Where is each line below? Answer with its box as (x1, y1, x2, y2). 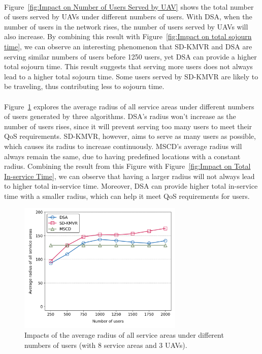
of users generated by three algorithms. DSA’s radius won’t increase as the (4, 111, 236, 122)
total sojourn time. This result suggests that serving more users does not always (4, 61, 253, 72)
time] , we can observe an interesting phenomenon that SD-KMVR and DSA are (4, 41, 252, 51)
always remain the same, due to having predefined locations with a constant (4, 151, 241, 161)
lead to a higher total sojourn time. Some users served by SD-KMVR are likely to (4, 71, 258, 81)
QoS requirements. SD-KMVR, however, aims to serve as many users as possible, (4, 131, 256, 141)
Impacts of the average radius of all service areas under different (24, 330, 224, 340)
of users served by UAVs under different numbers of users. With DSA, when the (4, 11, 252, 22)
